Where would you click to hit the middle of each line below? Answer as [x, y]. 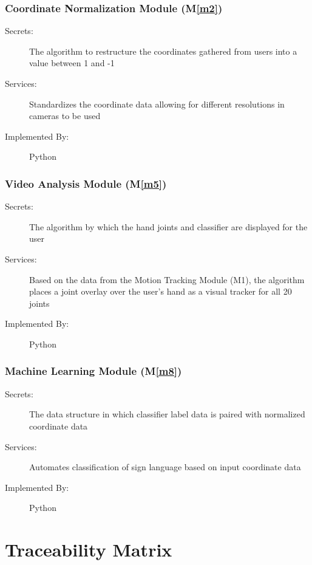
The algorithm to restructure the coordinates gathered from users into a [163, 51]
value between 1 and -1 [72, 63]
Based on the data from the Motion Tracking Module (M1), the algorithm [167, 279]
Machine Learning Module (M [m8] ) [93, 371]
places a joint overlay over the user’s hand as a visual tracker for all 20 [161, 291]
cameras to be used [65, 116]
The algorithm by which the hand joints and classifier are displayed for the [168, 226]
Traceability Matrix [89, 550]
